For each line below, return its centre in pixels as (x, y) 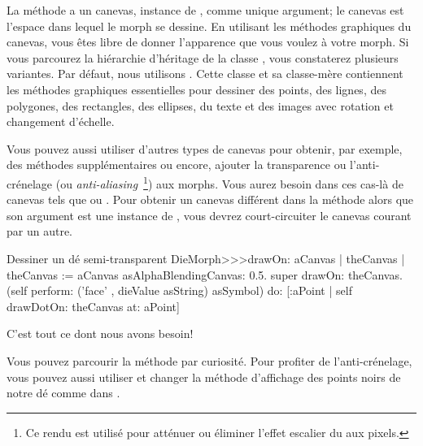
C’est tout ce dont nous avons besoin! (100, 333)
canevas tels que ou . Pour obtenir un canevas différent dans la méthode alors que (210, 199)
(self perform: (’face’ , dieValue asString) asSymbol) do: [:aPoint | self (179, 290)
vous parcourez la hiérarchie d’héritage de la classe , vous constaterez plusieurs (203, 57)
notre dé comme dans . (63, 393)
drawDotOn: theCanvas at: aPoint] (93, 306)
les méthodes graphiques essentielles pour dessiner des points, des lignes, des (196, 89)
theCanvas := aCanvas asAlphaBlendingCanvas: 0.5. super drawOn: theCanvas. (205, 274)
